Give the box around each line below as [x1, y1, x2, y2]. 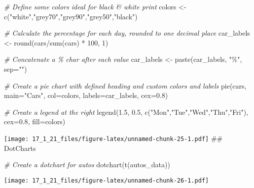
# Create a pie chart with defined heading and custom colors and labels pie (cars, [4, 80, 247, 91]
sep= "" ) [4, 63, 27, 74]
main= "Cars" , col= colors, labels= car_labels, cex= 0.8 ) [4, 90, 168, 100]
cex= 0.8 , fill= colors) [4, 116, 66, 127]
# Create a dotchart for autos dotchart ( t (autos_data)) [4, 159, 170, 170]
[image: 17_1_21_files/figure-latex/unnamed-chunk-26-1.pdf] [4, 177, 209, 184]
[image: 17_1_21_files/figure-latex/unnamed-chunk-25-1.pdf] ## [4, 133, 223, 143]
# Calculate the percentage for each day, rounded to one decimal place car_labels [4, 28, 250, 38]
